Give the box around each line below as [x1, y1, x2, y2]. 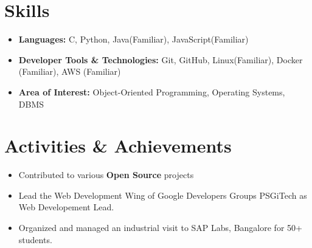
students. [18, 233, 52, 246]
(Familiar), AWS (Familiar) [18, 65, 121, 78]
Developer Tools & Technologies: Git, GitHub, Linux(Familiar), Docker [18, 53, 303, 66]
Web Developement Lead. [18, 201, 114, 213]
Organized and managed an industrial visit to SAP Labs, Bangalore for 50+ [18, 221, 302, 233]
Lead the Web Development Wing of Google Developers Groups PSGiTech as [18, 188, 307, 201]
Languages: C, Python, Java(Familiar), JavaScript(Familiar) [18, 33, 249, 46]
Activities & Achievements [4, 133, 232, 158]
